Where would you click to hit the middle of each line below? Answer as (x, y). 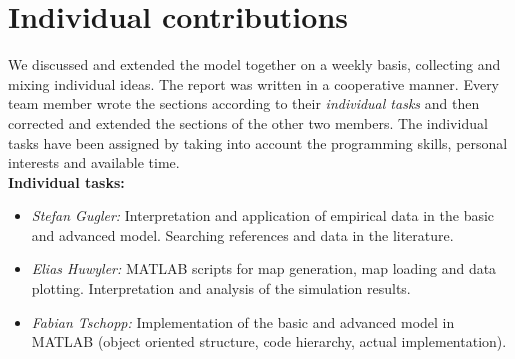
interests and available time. (94, 162)
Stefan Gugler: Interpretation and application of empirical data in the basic (263, 215)
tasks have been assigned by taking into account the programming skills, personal (258, 142)
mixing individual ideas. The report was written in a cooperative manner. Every (254, 83)
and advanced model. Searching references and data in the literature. (242, 234)
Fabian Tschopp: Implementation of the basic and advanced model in (243, 321)
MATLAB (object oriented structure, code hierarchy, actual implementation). (269, 341)
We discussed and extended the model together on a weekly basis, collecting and (254, 64)
